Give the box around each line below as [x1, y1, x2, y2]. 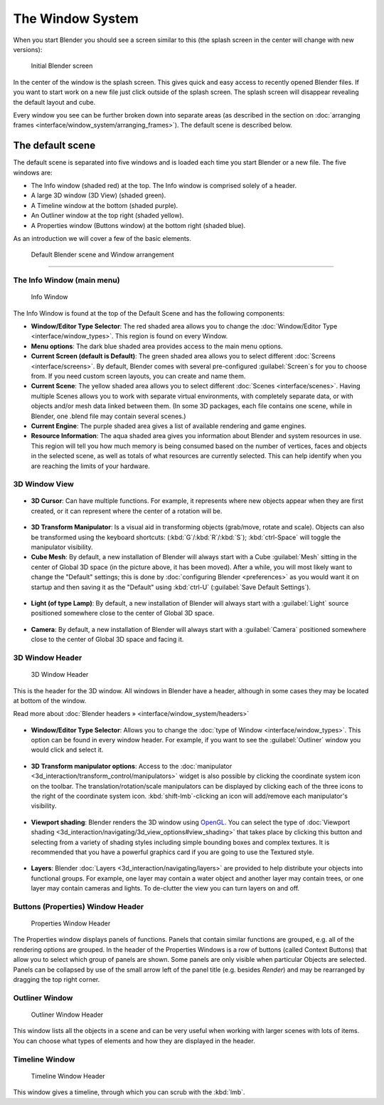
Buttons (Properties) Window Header [13, 901, 144, 911]
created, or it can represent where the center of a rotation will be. [31, 507, 223, 515]
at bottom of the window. [13, 696, 87, 705]
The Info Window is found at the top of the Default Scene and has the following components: [13, 308, 285, 317]
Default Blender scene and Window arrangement [31, 250, 174, 259]
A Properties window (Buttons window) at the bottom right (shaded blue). [31, 221, 246, 229]
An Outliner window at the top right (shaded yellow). [31, 211, 184, 220]
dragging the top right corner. [13, 975, 100, 984]
